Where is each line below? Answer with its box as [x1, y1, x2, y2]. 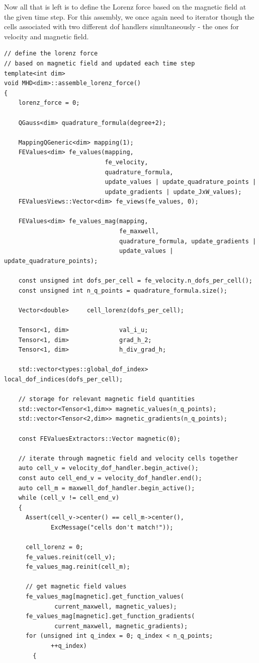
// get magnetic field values [25, 583, 127, 590]
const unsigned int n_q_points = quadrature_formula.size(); [18, 287, 227, 294]
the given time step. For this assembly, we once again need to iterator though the [4, 11, 254, 22]
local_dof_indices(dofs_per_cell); [4, 375, 123, 383]
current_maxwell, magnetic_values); [54, 603, 177, 610]
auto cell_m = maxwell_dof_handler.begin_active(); [18, 484, 195, 492]
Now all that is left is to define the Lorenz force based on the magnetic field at [4, 2, 246, 12]
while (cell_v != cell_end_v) [18, 494, 120, 502]
